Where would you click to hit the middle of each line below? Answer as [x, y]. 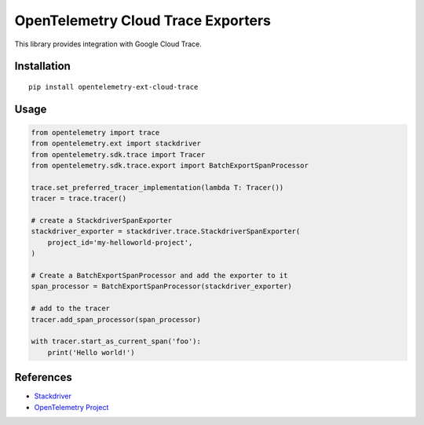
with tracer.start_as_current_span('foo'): [116, 341]
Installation [42, 66]
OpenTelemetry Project [71, 407]
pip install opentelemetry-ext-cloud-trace [113, 87]
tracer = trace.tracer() [79, 199]
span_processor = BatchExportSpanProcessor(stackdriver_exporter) [161, 286]
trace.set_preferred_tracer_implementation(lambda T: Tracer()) [157, 187]
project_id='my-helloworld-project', [120, 242]
